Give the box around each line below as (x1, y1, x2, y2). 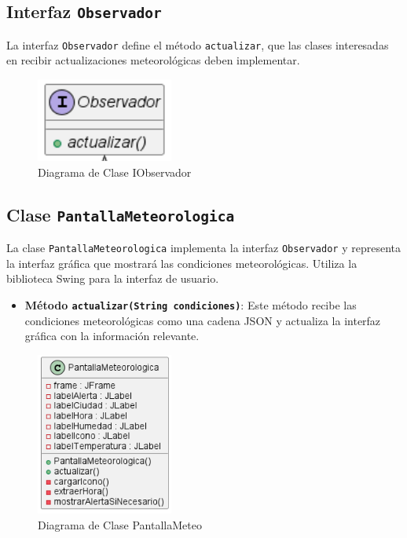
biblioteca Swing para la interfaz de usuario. (6, 270, 219, 287)
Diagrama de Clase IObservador (38, 163, 192, 180)
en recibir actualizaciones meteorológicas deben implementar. (6, 52, 300, 68)
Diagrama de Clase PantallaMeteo (38, 516, 202, 533)
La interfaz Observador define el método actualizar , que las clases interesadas (6, 36, 389, 53)
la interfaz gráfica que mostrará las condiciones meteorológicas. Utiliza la (6, 254, 357, 271)
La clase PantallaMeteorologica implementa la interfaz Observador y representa (6, 240, 401, 256)
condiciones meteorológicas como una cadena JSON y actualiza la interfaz (24, 312, 381, 328)
